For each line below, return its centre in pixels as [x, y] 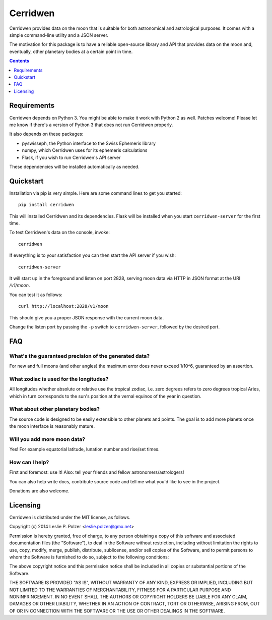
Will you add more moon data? [47, 439]
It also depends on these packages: [46, 134]
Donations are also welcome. [40, 491]
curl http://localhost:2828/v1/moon [63, 306]
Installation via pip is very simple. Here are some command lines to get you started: [96, 193]
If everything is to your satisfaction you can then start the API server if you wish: [93, 255]
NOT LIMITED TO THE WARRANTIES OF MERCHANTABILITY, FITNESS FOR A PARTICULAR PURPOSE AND [120, 590]
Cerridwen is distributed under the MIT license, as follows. [70, 518]
